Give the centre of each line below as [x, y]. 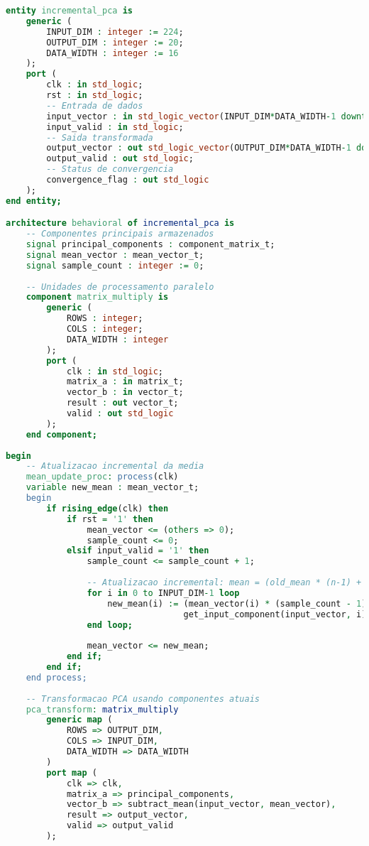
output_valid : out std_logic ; [120, 159]
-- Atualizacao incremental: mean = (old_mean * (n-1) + [224, 583]
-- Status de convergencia [110, 169]
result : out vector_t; [122, 403]
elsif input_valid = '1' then [138, 551]
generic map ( [79, 720]
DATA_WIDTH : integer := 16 [112, 53]
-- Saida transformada [100, 137]
